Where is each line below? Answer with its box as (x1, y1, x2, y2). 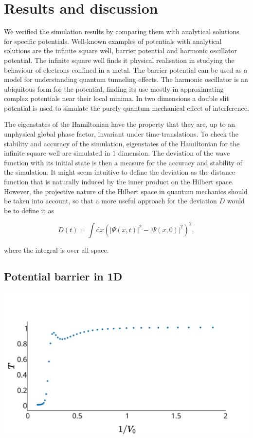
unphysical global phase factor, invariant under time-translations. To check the (4, 129, 238, 139)
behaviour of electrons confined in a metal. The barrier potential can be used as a (4, 64, 248, 75)
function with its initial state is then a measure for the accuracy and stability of (4, 157, 242, 167)
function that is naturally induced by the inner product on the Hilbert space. (4, 177, 234, 187)
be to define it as (4, 205, 54, 215)
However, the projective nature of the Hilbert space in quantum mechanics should (4, 186, 248, 196)
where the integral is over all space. (4, 244, 109, 255)
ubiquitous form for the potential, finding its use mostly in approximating (4, 83, 224, 94)
